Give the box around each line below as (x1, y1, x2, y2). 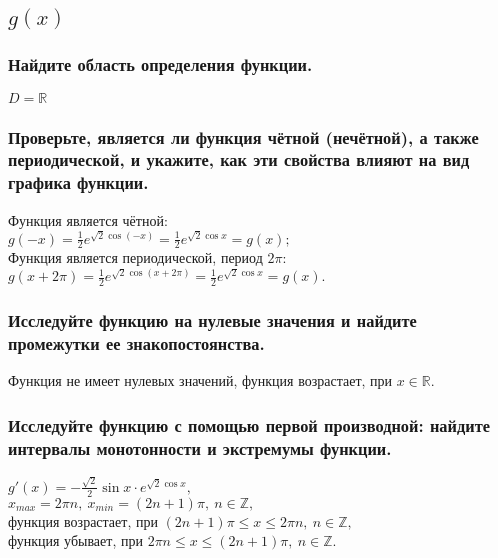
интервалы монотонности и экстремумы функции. (8, 435, 392, 460)
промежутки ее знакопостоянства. (8, 331, 265, 356)
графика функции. (8, 170, 149, 195)
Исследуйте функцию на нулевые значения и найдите (8, 308, 417, 333)
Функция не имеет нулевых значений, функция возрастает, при (8, 370, 393, 391)
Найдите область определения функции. (8, 52, 313, 77)
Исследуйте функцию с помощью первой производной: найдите (8, 412, 490, 437)
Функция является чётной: (8, 209, 168, 230)
